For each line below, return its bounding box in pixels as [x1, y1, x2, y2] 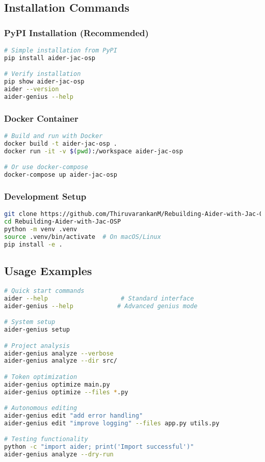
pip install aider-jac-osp [4, 54, 95, 62]
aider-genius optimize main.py [4, 381, 110, 388]
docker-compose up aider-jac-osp [4, 171, 117, 179]
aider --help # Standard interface [4, 294, 194, 302]
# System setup [4, 318, 56, 326]
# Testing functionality [4, 436, 88, 443]
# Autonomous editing [4, 404, 77, 412]
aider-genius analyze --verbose [4, 349, 114, 357]
